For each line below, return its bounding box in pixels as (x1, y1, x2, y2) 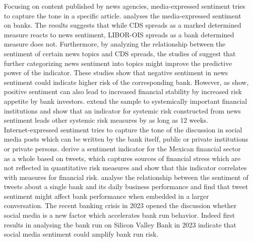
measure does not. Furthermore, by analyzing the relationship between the (4, 39, 226, 49)
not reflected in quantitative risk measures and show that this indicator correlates (4, 162, 247, 173)
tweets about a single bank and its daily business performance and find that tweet (4, 181, 248, 192)
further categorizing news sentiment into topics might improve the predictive (4, 58, 232, 68)
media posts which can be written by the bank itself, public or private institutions (4, 134, 248, 144)
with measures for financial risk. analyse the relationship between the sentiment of (4, 172, 249, 182)
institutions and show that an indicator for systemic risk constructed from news (4, 105, 241, 115)
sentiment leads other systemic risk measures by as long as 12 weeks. (4, 115, 208, 125)
